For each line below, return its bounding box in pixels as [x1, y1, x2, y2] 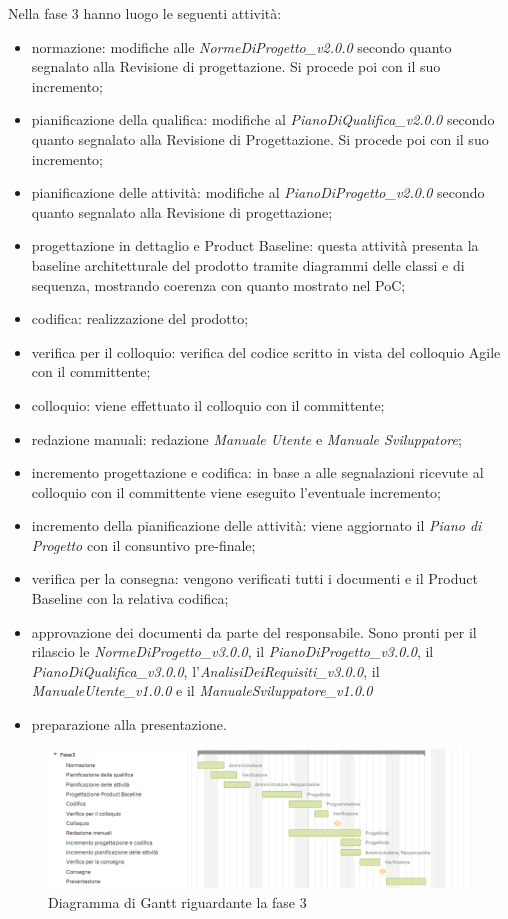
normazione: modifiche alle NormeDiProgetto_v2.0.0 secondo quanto [31, 36, 452, 57]
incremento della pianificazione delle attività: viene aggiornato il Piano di [31, 515, 482, 536]
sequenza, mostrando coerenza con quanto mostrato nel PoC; [31, 274, 406, 295]
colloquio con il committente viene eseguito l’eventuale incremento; [31, 481, 441, 502]
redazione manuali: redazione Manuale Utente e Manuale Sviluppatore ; [31, 428, 462, 449]
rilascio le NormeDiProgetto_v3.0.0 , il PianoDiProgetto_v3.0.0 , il [31, 641, 434, 662]
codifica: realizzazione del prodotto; [31, 308, 249, 329]
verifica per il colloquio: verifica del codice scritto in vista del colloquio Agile [31, 341, 501, 362]
